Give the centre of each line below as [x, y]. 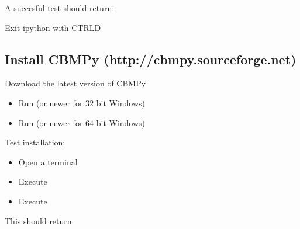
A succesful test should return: [60, 8]
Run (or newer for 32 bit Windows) [82, 103]
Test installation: [35, 142]
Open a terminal [48, 162]
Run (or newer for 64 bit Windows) [82, 122]
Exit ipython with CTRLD [53, 27]
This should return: [39, 221]
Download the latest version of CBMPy [75, 83]
